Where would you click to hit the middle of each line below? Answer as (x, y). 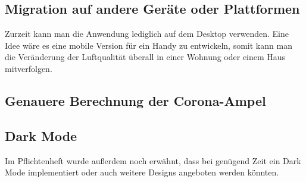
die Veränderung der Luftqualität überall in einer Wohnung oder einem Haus (145, 57)
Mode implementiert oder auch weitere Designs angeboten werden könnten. (142, 172)
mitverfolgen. (29, 68)
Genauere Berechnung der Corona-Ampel (135, 100)
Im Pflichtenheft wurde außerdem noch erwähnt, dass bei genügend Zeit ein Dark (153, 160)
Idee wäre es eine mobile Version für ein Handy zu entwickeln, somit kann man (149, 45)
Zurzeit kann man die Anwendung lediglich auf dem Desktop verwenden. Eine (147, 34)
